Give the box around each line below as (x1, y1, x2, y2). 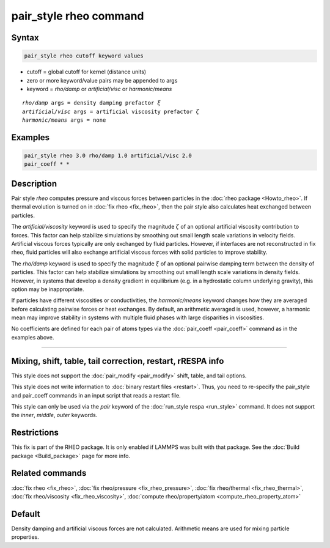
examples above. (11, 333, 54, 341)
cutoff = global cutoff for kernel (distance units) (26, 68, 147, 76)
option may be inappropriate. (11, 285, 84, 293)
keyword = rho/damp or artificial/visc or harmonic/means (26, 85, 172, 92)
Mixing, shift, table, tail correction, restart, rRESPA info (11, 355, 224, 366)
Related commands (11, 468, 87, 478)
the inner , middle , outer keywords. (11, 412, 98, 419)
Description (11, 178, 57, 189)
